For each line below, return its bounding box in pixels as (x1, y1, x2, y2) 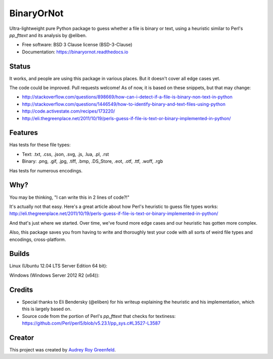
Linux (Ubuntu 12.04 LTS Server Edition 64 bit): (9, 263, 108, 269)
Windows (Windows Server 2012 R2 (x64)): (9, 272, 100, 278)
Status (9, 62, 31, 70)
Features (9, 128, 38, 137)
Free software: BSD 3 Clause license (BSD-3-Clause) (22, 42, 132, 48)
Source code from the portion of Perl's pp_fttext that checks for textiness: (22, 313, 176, 319)
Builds (9, 249, 30, 258)
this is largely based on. (22, 306, 72, 312)
